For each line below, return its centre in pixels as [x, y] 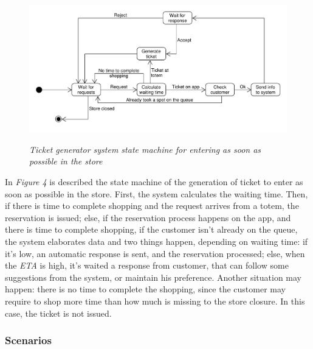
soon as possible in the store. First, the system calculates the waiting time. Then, [156, 193]
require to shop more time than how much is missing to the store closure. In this [155, 301]
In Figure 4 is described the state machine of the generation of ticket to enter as [154, 182]
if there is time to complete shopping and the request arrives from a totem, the [152, 206]
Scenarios [28, 340]
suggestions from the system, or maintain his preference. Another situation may [153, 277]
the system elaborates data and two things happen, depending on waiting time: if [156, 241]
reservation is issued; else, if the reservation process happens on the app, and [148, 217]
